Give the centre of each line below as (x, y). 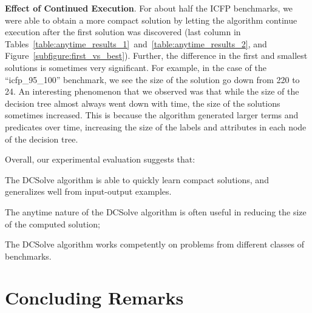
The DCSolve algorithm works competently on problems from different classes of (155, 244)
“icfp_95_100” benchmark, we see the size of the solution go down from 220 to (152, 79)
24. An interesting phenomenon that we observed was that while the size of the (152, 91)
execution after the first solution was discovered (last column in (123, 32)
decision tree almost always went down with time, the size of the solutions (143, 103)
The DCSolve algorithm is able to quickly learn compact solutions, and (137, 179)
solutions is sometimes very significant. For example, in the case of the (136, 67)
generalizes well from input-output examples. (88, 191)
